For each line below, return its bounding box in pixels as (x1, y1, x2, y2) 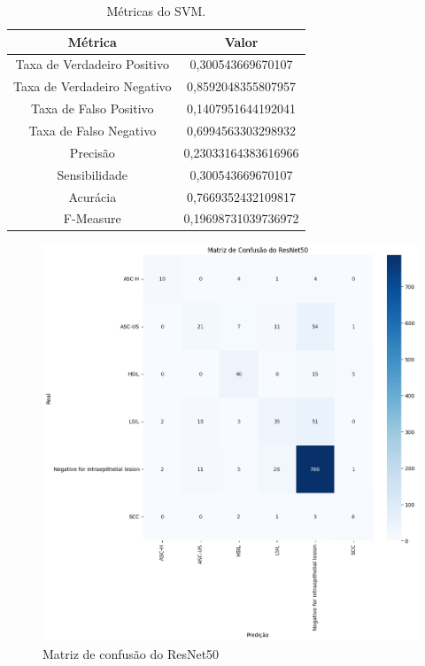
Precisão (69, 143, 115, 161)
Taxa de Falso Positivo (30, 99, 154, 118)
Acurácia (68, 187, 117, 205)
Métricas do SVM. (106, 2, 206, 19)
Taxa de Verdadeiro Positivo (15, 55, 169, 74)
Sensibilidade (57, 165, 128, 183)
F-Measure (63, 209, 121, 228)
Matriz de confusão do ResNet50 (42, 645, 220, 663)
